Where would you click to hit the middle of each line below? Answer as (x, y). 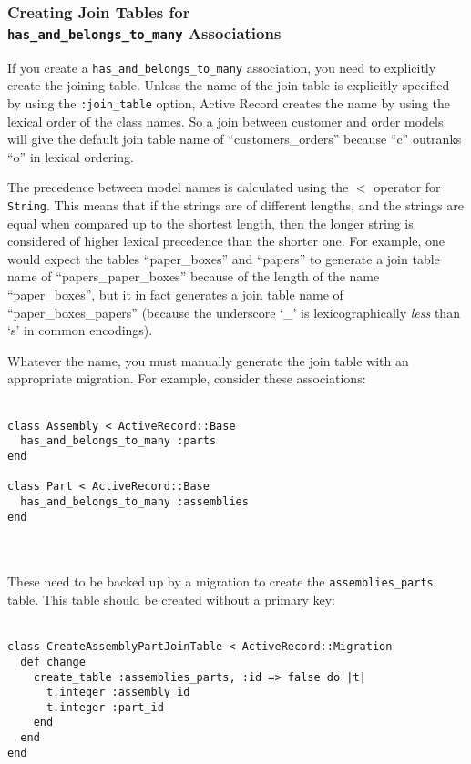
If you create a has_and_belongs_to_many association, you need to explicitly (222, 67)
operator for (407, 187)
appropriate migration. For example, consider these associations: (187, 378)
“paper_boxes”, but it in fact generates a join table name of (175, 295)
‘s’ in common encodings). (80, 330)
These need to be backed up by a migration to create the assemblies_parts (220, 581)
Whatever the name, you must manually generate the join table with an (208, 360)
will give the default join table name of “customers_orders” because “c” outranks (235, 139)
